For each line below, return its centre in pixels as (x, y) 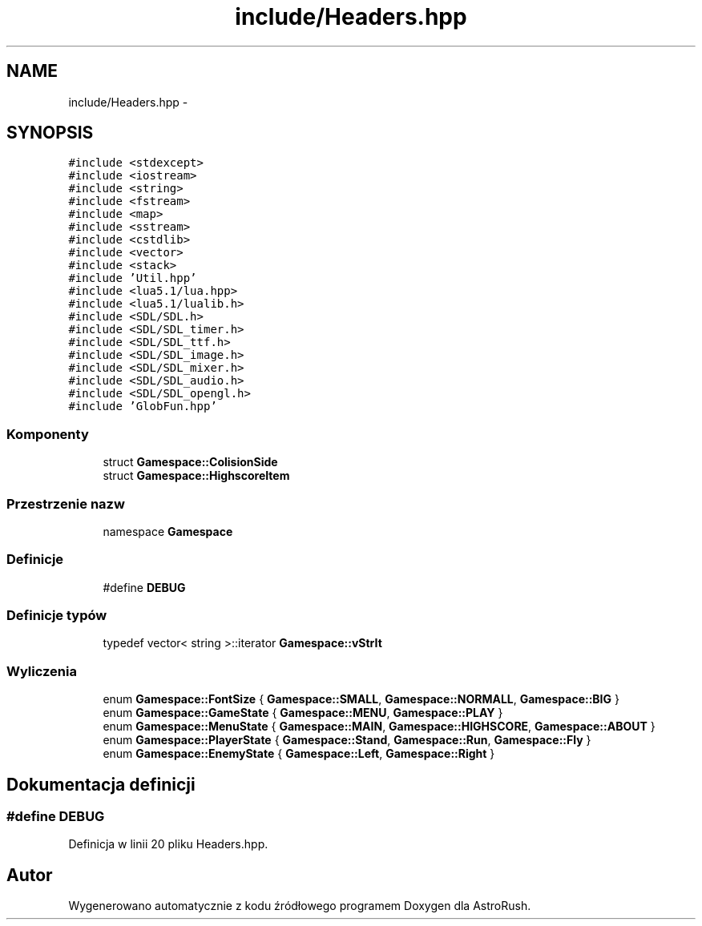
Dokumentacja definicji (101, 784)
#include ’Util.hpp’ (133, 278)
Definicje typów (57, 616)
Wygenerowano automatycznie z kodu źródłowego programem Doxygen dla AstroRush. (300, 906)
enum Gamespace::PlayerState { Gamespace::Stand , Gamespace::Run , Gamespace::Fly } (347, 740)
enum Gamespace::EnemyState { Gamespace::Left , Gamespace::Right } (299, 754)
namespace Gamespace (168, 531)
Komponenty (48, 434)
